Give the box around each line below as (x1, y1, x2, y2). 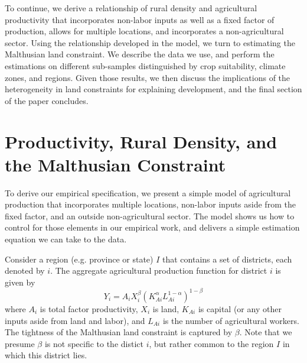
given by (5, 276, 35, 288)
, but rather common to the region (149, 337, 274, 349)
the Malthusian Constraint (5, 152, 226, 176)
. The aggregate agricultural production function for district (50, 264, 267, 277)
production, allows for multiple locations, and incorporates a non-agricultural (5, 25, 284, 37)
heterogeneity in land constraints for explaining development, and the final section (5, 83, 302, 95)
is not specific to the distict (44, 337, 143, 349)
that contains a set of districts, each (162, 252, 292, 265)
